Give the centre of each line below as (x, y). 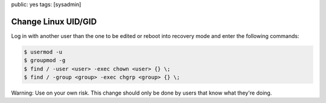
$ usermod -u (43, 52)
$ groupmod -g (45, 61)
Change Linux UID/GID (54, 21)
